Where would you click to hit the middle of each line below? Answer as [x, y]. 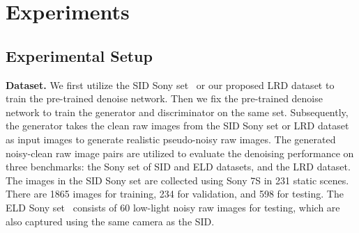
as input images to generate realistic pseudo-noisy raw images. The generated [171, 139]
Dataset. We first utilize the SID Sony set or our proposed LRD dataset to [170, 85]
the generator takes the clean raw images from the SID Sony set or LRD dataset [177, 126]
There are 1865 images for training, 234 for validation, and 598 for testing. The [175, 194]
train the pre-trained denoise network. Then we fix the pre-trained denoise [164, 98]
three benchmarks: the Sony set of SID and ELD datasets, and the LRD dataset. [178, 167]
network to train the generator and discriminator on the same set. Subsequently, [177, 112]
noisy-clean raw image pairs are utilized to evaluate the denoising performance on [180, 153]
